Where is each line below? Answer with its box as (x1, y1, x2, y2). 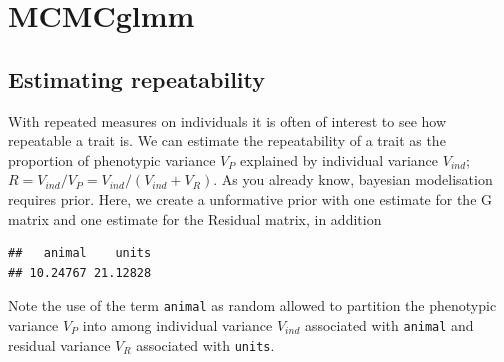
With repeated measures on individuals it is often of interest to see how (8, 110, 447, 131)
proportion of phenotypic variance (8, 149, 216, 170)
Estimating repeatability (8, 63, 265, 94)
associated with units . (136, 334, 275, 355)
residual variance (8, 334, 111, 355)
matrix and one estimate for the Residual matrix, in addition (8, 208, 382, 229)
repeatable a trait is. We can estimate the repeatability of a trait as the (8, 130, 446, 151)
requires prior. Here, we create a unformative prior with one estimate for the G (8, 188, 493, 209)
